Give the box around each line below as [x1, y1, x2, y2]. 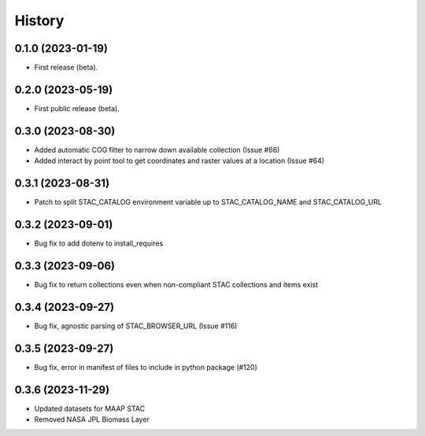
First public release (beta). [34, 103, 120, 113]
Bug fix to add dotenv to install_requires [34, 238, 164, 248]
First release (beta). [34, 63, 98, 72]
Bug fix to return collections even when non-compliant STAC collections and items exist [34, 279, 319, 289]
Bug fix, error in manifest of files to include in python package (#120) [34, 362, 257, 371]
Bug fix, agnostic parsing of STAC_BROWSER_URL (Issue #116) [34, 321, 238, 331]
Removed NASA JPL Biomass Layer [34, 415, 150, 424]
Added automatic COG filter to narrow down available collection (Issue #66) [34, 145, 280, 154]
